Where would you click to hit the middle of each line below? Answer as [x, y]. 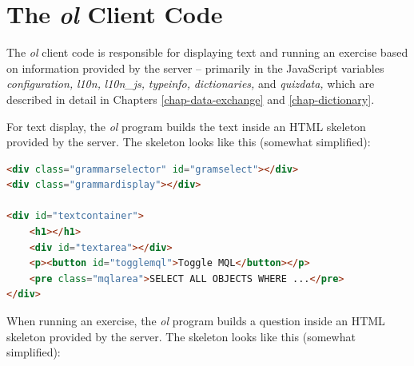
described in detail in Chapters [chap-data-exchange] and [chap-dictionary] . [191, 99]
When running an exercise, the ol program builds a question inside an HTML [196, 321]
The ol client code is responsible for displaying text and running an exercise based [207, 52]
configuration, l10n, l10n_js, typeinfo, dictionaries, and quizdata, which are [191, 84]
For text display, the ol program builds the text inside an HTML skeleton [186, 126]
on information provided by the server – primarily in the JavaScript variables [195, 68]
